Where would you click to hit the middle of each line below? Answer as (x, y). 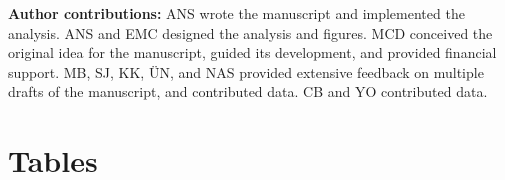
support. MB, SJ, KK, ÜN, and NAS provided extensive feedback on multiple (246, 71)
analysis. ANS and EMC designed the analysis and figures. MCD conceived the (250, 32)
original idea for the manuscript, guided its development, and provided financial (252, 52)
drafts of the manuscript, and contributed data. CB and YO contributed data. (248, 91)
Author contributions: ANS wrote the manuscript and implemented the (236, 13)
